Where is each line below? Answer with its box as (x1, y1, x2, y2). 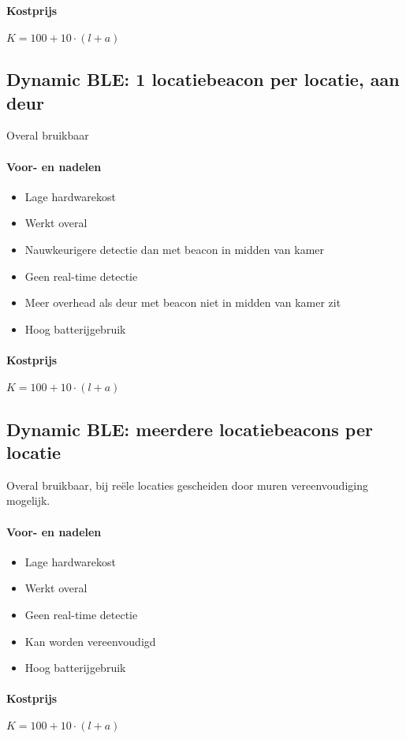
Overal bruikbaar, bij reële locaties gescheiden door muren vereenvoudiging (6, 476, 368, 493)
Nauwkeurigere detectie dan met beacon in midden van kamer (24, 241, 325, 257)
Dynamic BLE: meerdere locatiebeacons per (6, 416, 373, 441)
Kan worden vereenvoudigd (24, 633, 156, 649)
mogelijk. (6, 492, 50, 509)
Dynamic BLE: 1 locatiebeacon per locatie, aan (6, 67, 400, 91)
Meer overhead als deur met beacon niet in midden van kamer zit (24, 294, 341, 311)
